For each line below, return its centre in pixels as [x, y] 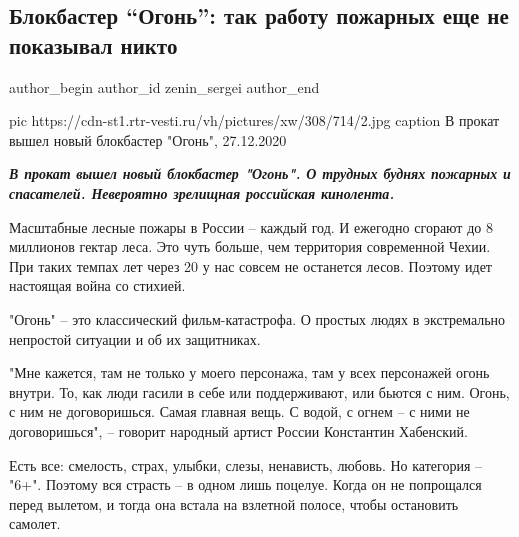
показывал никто [93, 44]
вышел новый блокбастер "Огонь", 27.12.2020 [148, 139]
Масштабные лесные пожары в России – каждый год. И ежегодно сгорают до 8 [251, 226]
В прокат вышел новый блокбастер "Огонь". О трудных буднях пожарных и [260, 173]
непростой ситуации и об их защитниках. [135, 338]
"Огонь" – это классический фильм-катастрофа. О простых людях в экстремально [257, 318]
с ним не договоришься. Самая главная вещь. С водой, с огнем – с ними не [239, 411]
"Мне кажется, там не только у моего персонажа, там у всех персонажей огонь [249, 372]
